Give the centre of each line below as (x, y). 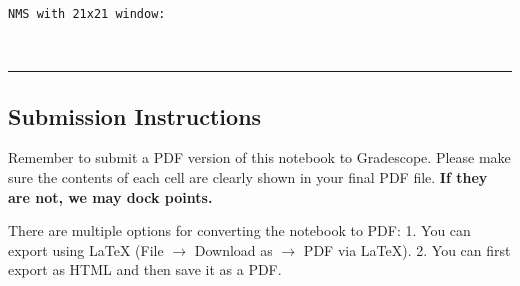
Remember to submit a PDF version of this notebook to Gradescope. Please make (259, 157)
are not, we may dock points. (110, 196)
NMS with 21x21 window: (87, 14)
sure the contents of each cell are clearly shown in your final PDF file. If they (248, 176)
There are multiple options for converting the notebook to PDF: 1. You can (239, 230)
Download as (233, 249)
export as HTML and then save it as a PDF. (145, 269)
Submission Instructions (135, 115)
